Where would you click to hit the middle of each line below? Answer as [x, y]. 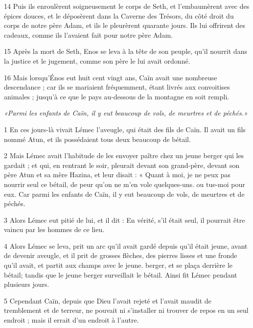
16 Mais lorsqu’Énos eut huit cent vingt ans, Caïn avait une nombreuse [111, 77]
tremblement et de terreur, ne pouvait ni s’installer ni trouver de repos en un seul [126, 310]
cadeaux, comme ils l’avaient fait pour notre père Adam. [89, 35]
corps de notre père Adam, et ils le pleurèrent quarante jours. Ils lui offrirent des [125, 25]
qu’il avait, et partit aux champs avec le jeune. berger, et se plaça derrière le [118, 265]
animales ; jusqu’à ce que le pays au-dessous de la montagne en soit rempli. [117, 96]
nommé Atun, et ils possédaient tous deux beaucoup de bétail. [97, 139]
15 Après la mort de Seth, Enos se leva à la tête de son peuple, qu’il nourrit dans [126, 51]
